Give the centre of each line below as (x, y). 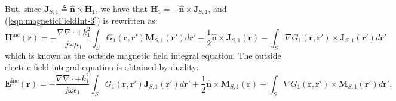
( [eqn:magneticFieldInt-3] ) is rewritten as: (81, 20)
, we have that (121, 8)
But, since (23, 8)
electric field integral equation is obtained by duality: (102, 67)
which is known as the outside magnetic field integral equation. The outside (143, 55)
